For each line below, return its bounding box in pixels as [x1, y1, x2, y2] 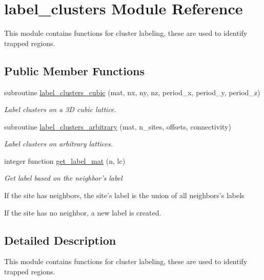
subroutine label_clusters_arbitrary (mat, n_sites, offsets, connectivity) [4, 121, 231, 132]
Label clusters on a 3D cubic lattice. [4, 104, 116, 115]
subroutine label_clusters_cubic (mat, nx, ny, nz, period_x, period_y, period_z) [4, 87, 260, 97]
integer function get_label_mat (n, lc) [4, 155, 126, 166]
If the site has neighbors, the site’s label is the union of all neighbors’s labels [4, 190, 245, 201]
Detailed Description [4, 232, 116, 248]
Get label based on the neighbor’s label [4, 173, 123, 183]
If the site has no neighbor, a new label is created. [4, 207, 161, 218]
